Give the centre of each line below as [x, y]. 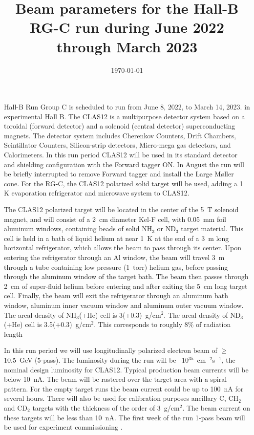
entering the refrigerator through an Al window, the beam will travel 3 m [114, 257]
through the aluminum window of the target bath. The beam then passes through [126, 276]
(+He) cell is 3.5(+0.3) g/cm [48, 324]
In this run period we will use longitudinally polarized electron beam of [111, 350]
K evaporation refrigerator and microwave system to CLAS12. [97, 193]
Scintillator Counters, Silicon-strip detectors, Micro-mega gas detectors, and [117, 145]
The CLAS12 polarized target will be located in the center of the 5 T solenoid [121, 209]
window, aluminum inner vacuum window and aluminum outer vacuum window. [124, 305]
